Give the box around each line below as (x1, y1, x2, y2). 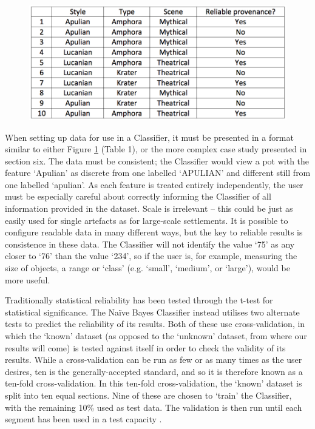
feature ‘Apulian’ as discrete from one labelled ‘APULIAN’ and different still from (5, 166, 311, 179)
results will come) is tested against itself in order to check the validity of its (5, 341, 286, 354)
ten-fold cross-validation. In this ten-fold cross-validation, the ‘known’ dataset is (5, 377, 302, 390)
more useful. (5, 273, 50, 286)
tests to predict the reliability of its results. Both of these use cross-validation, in (5, 317, 305, 330)
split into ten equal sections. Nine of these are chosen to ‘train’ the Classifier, (5, 388, 292, 401)
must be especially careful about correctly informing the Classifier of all (5, 190, 271, 203)
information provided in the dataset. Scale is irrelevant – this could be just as (5, 202, 293, 215)
